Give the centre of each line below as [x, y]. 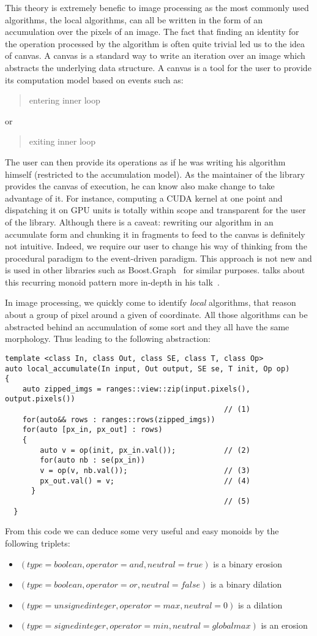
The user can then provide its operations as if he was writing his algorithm [145, 161]
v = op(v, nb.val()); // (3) [145, 471]
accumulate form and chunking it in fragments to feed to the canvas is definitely [155, 234]
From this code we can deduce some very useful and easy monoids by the [142, 531]
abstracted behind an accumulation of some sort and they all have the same [147, 326]
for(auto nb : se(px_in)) [93, 460]
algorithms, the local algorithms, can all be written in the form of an [134, 19]
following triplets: [38, 543]
